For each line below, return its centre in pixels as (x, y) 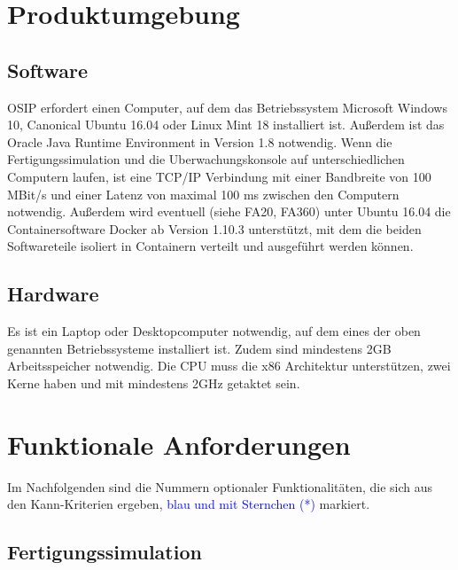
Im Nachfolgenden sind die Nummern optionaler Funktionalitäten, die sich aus (220, 486)
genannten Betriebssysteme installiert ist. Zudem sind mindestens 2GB (199, 348)
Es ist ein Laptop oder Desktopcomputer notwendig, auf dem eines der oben (214, 331)
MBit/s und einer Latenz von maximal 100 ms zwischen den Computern (203, 194)
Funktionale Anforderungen (179, 444)
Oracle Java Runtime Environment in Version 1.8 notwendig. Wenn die (200, 141)
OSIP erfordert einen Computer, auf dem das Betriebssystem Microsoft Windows (227, 107)
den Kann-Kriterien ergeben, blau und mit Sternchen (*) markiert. (189, 504)
